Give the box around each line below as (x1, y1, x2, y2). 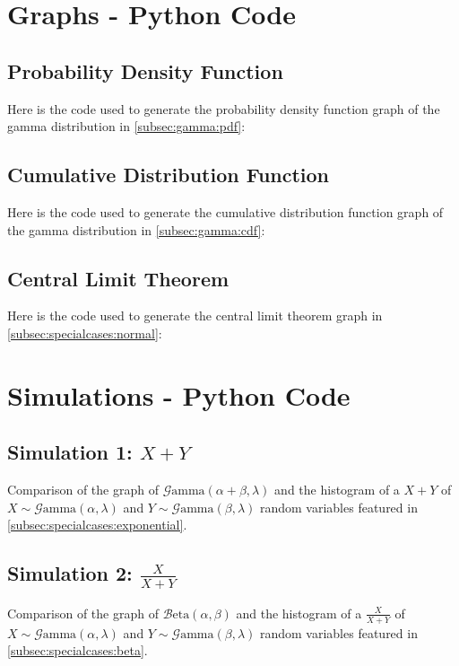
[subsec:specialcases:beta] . (7, 641, 148, 660)
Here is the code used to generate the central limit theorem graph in (7, 306, 383, 325)
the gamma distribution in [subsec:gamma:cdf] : (7, 220, 265, 239)
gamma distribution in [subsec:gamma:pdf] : (7, 117, 246, 136)
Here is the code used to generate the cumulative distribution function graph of (7, 202, 444, 221)
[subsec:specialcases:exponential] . (7, 515, 187, 534)
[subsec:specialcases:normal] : (7, 323, 162, 342)
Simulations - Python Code (7, 376, 351, 413)
